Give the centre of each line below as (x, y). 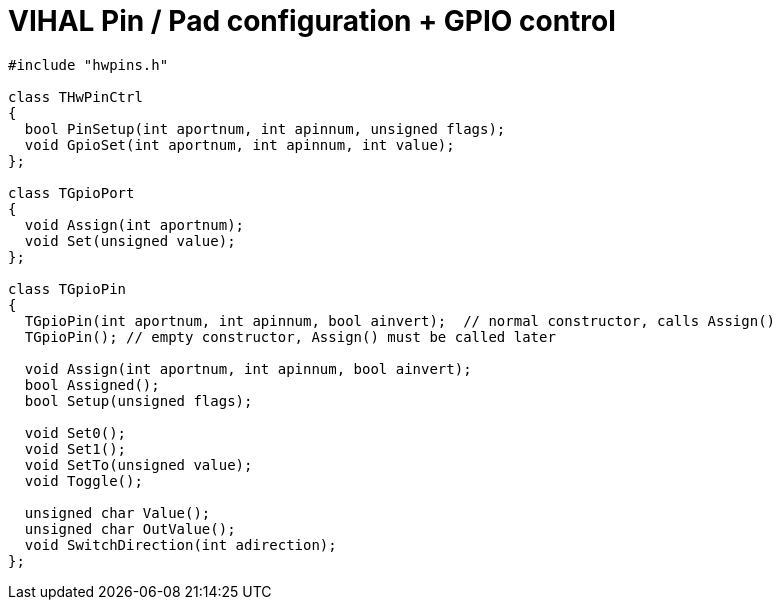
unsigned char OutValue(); (130, 528)
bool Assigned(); (92, 384)
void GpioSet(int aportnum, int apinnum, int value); (239, 144)
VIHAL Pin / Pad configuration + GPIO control (312, 21)
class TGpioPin (67, 288)
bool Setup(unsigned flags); (138, 400)
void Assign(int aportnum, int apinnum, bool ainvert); (248, 368)
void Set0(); (75, 432)
